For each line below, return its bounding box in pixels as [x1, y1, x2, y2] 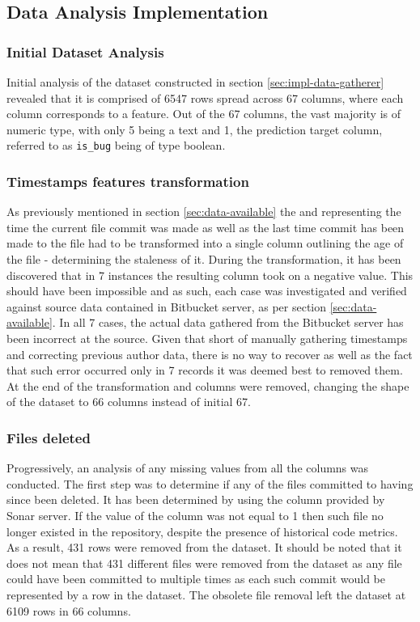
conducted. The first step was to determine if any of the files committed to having [6, 475, 414, 492]
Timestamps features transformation [6, 171, 249, 191]
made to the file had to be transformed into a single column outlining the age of [6, 235, 404, 252]
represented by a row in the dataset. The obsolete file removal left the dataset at [6, 586, 406, 603]
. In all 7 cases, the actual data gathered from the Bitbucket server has [52, 314, 404, 331]
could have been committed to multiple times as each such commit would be [6, 570, 385, 587]
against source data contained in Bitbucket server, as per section [6, 298, 327, 315]
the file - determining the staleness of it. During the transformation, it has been [6, 251, 401, 268]
